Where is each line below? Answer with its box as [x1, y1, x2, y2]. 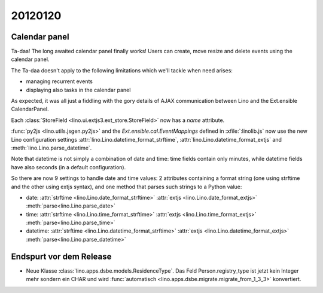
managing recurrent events [26, 78, 93, 85]
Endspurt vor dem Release [11, 251, 112, 261]
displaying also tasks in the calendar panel [26, 86, 131, 93]
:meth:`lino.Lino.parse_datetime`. [11, 144, 92, 151]
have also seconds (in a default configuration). [11, 163, 126, 170]
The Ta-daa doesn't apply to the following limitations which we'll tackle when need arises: [11, 66, 233, 74]
